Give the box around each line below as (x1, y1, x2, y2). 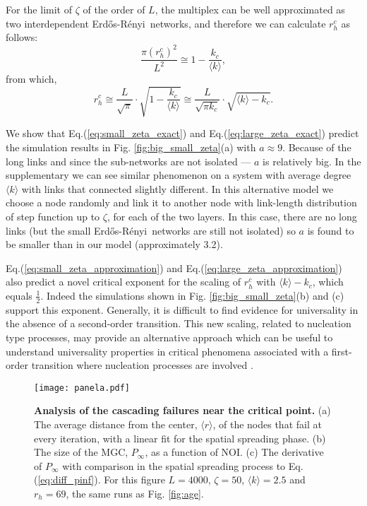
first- (331, 343, 352, 358)
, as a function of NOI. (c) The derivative (145, 445, 324, 459)
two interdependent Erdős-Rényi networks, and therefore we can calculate (6, 16, 326, 30)
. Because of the (282, 140, 351, 155)
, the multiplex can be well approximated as (155, 2, 345, 16)
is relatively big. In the (263, 153, 361, 168)
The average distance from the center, (34, 417, 198, 432)
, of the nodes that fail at (212, 417, 322, 432)
